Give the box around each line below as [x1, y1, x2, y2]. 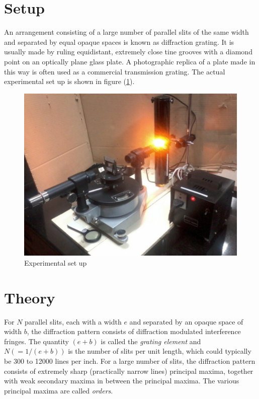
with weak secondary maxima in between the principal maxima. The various [4, 375, 239, 386]
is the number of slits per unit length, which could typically [68, 346, 251, 356]
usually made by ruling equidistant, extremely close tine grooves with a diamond [4, 46, 252, 57]
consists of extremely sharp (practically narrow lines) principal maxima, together [4, 365, 253, 376]
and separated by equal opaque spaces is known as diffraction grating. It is [4, 36, 234, 47]
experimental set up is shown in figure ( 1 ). [4, 76, 135, 87]
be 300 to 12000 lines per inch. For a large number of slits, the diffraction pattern [4, 356, 255, 366]
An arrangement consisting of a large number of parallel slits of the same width [4, 27, 249, 37]
